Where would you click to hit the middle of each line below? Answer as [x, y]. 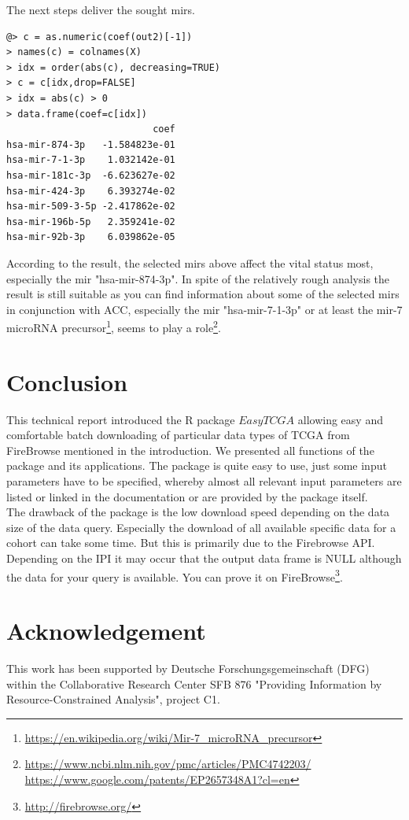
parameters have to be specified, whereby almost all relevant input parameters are [204, 481]
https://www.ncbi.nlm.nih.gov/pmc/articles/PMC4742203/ [168, 764]
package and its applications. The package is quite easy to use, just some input [197, 465]
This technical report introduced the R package [121, 419]
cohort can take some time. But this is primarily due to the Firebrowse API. [191, 543]
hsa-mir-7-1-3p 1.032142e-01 [91, 160]
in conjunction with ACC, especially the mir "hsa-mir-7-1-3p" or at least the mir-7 [204, 309]
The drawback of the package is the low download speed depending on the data [198, 512]
